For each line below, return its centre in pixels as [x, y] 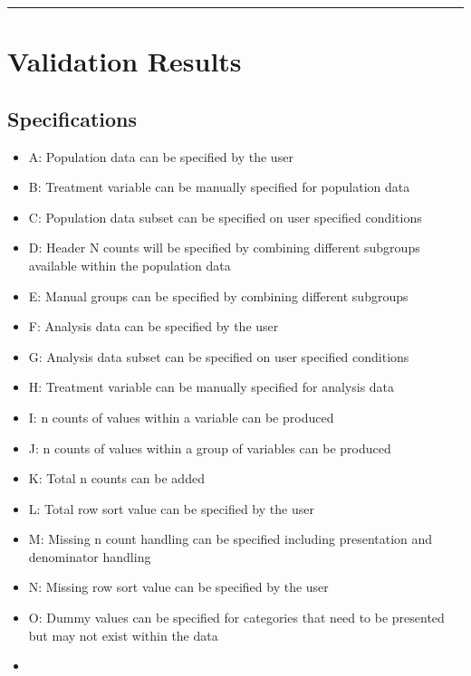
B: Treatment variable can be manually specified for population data [219, 187]
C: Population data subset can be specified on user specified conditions [225, 217]
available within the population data [130, 265]
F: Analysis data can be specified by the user [154, 326]
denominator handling [90, 556]
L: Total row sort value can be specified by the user [171, 508]
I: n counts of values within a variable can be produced [181, 417]
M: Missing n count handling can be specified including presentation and [231, 539]
